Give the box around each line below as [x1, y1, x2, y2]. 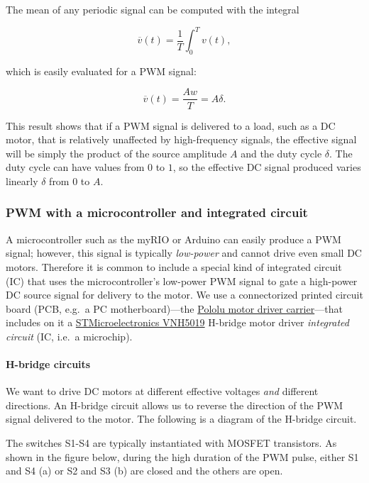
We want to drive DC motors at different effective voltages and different [6, 384, 319, 399]
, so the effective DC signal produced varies [172, 160, 361, 174]
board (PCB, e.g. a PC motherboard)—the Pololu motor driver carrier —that [6, 301, 343, 316]
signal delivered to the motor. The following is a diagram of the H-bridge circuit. [6, 411, 357, 426]
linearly [6, 173, 38, 188]
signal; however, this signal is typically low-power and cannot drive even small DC [6, 245, 362, 260]
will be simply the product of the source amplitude [6, 145, 227, 160]
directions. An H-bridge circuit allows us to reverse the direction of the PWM [6, 397, 343, 412]
